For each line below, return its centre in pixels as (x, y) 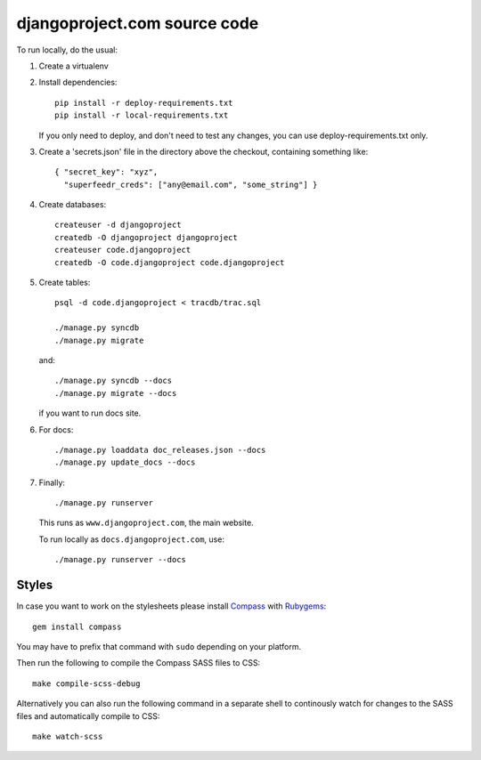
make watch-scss (68, 736)
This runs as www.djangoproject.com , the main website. (146, 523)
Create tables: (65, 283)
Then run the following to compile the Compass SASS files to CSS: (139, 663)
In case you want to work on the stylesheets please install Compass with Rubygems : (171, 606)
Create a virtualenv (73, 66)
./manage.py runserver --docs (121, 560)
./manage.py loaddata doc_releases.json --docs (160, 450)
